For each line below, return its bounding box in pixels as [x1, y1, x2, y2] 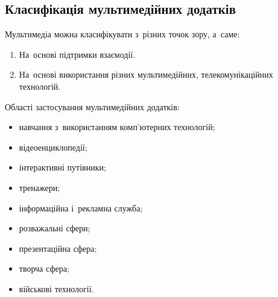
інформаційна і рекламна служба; [19, 201, 143, 214]
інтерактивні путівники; [19, 161, 106, 174]
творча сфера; [19, 262, 69, 275]
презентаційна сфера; [19, 242, 97, 254]
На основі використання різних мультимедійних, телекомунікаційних [19, 68, 273, 81]
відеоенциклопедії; [19, 140, 87, 153]
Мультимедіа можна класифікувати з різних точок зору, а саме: [5, 28, 240, 40]
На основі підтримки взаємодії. [19, 48, 136, 60]
